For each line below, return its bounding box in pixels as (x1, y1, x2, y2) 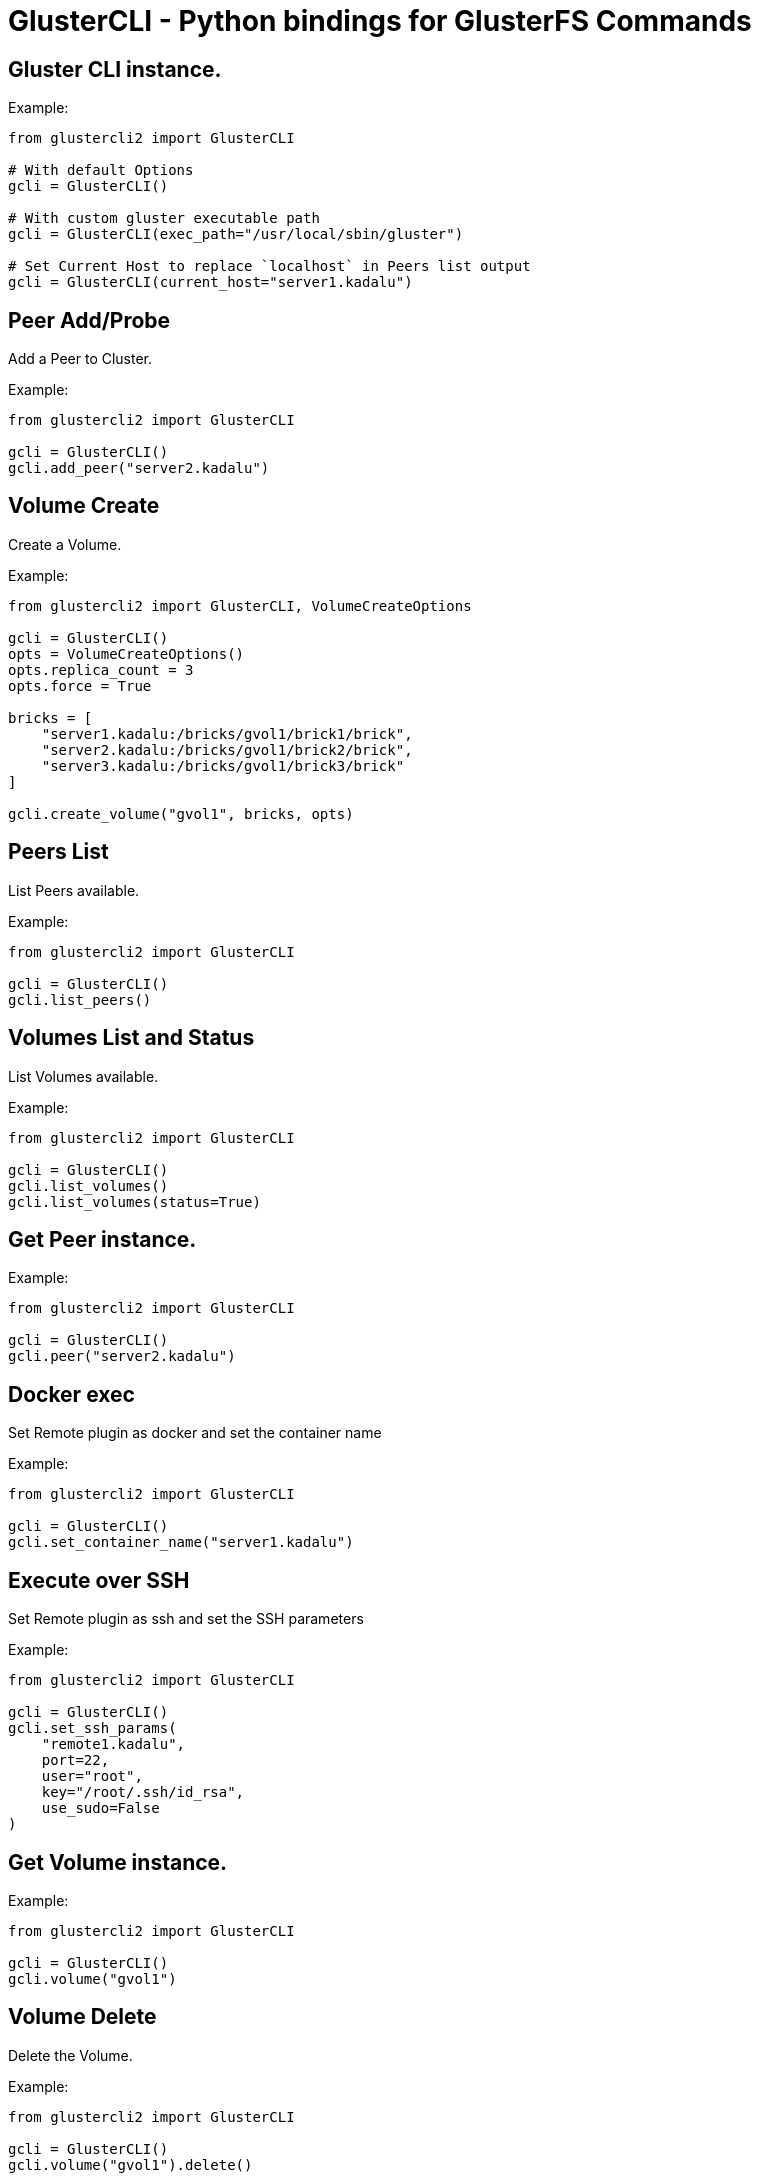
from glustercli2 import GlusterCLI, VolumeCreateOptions (8, 597, 472, 614)
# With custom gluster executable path (8, 210, 320, 227)
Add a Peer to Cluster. (8, 350, 153, 368)
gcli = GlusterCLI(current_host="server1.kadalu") (8, 274, 413, 291)
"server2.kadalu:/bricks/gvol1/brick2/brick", (41, 741, 413, 758)
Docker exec (8, 1381, 135, 1407)
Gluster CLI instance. (8, 56, 222, 82)
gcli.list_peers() (8, 991, 152, 1008)
